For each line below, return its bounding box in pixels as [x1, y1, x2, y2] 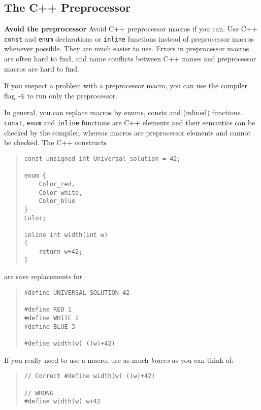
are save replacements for [4, 271, 82, 282]
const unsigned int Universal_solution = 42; [24, 155, 181, 162]
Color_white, [39, 189, 83, 196]
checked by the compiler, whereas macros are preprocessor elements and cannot [4, 127, 251, 138]
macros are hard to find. [4, 63, 79, 74]
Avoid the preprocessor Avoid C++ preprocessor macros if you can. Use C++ [4, 23, 257, 34]
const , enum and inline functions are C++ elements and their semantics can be [4, 117, 255, 128]
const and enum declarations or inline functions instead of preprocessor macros [4, 33, 254, 44]
